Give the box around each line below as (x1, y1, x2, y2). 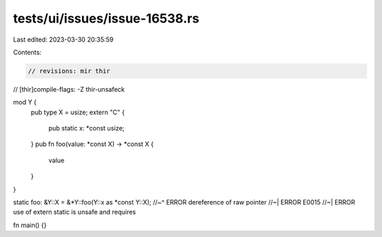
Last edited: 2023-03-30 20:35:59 (13, 35, 114, 44)
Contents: (13, 48, 42, 56)
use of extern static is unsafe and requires (13, 208, 137, 217)
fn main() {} (13, 221, 47, 229)
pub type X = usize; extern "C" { (30, 108, 125, 116)
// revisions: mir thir (28, 67, 111, 75)
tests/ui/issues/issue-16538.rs (13, 11, 199, 26)
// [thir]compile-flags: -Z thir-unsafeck (13, 85, 125, 93)
